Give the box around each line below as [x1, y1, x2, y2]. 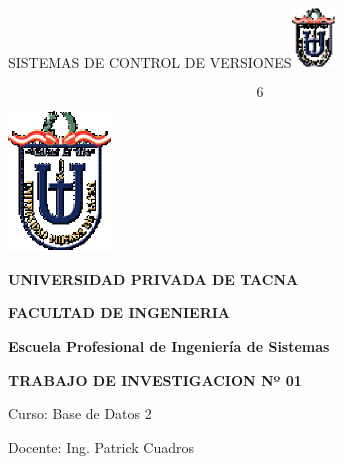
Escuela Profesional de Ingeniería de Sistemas [8, 336, 330, 356]
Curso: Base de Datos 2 [8, 403, 152, 424]
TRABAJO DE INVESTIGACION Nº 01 [8, 369, 302, 390]
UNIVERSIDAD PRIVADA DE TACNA [8, 268, 299, 289]
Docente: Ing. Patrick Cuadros [8, 436, 195, 457]
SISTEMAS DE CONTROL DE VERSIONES [8, 52, 292, 73]
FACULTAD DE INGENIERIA [8, 302, 231, 323]
